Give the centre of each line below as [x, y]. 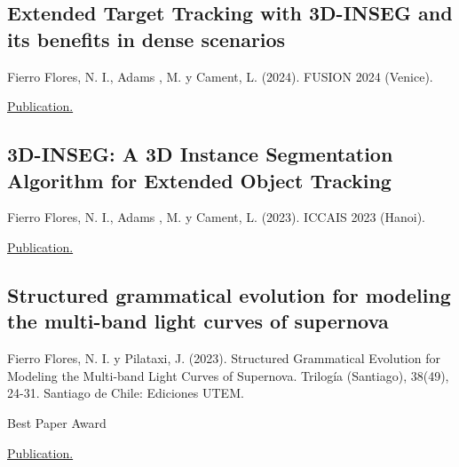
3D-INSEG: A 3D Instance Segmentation [200, 154]
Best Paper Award [57, 422]
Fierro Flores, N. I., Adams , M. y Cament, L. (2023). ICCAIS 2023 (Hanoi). [217, 217]
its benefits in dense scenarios [146, 39]
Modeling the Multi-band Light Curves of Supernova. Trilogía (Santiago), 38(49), [228, 375]
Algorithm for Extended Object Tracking [199, 180]
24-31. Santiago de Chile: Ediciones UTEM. [126, 393]
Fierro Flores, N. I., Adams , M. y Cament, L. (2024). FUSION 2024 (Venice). [220, 76]
